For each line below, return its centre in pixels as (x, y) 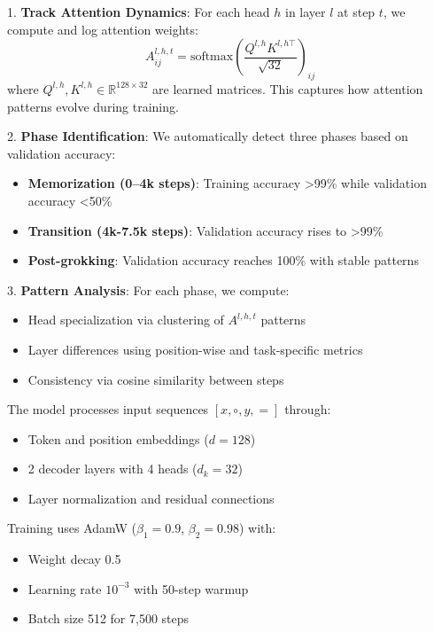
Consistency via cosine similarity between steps (156, 379)
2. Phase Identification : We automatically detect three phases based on (208, 136)
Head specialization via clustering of (126, 320)
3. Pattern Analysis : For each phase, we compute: (148, 289)
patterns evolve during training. (93, 106)
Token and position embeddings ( (118, 438)
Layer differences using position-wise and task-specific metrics (195, 349)
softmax (212, 57)
